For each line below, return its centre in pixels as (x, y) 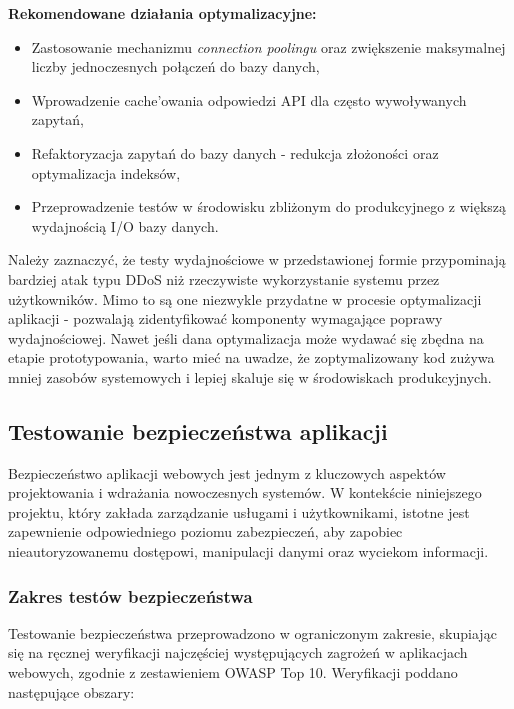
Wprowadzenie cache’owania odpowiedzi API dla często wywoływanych (249, 99)
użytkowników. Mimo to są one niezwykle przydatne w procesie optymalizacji (245, 298)
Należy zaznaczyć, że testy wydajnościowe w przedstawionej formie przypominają (257, 259)
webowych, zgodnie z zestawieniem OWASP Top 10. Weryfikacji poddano (233, 672)
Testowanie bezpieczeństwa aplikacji (198, 430)
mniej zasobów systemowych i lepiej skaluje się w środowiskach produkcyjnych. (250, 376)
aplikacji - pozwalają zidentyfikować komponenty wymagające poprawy (225, 318)
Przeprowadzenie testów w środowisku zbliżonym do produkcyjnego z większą (269, 206)
